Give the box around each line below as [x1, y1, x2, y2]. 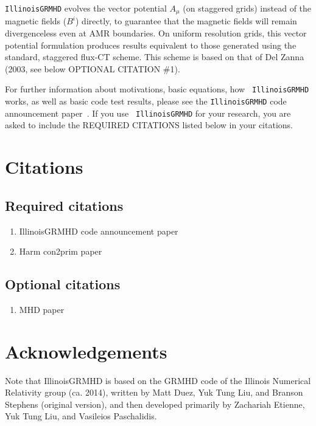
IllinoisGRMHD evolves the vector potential [5, 2, 167, 14]
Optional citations [5, 275, 121, 294]
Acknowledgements [5, 338, 167, 363]
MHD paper [19, 303, 65, 315]
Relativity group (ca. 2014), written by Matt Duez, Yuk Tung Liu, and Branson [5, 386, 303, 399]
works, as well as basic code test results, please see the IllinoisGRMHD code [5, 95, 287, 108]
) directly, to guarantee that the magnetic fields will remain [75, 15, 297, 27]
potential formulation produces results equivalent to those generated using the [5, 38, 297, 51]
